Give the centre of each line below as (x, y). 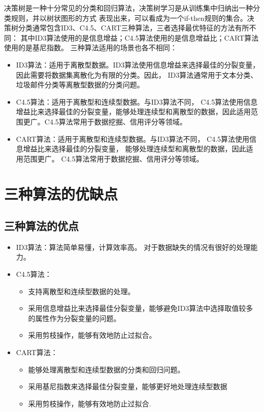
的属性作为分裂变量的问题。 (74, 318)
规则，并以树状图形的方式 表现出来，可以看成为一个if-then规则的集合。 (129, 18)
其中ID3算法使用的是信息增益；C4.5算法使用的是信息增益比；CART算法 (140, 37)
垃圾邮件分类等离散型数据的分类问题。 (80, 85)
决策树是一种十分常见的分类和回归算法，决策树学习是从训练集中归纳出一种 (128, 8)
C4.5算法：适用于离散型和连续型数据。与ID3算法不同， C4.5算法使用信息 (137, 101)
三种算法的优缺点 (61, 193)
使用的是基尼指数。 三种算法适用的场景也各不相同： (91, 47)
